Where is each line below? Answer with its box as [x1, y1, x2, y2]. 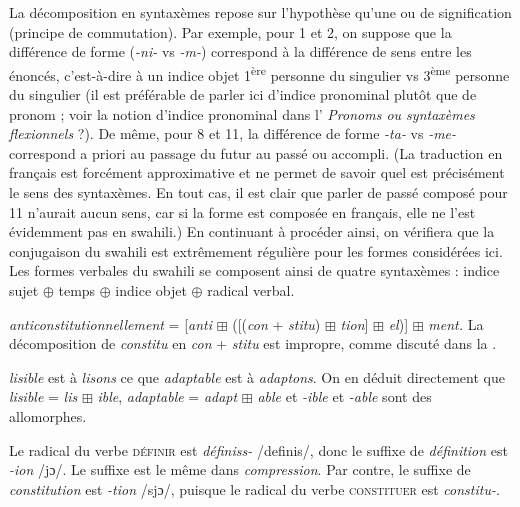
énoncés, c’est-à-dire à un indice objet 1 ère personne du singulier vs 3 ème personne [9, 61, 510, 85]
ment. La [428, 313, 484, 334]
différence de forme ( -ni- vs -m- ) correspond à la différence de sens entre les [9, 41, 472, 62]
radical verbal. [207, 279, 295, 300]
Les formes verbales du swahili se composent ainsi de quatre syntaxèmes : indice [9, 260, 500, 281]
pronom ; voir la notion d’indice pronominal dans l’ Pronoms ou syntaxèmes [9, 103, 475, 124]
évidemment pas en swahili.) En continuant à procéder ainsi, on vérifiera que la [9, 221, 495, 242]
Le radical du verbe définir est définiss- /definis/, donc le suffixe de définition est [9, 439, 508, 460]
